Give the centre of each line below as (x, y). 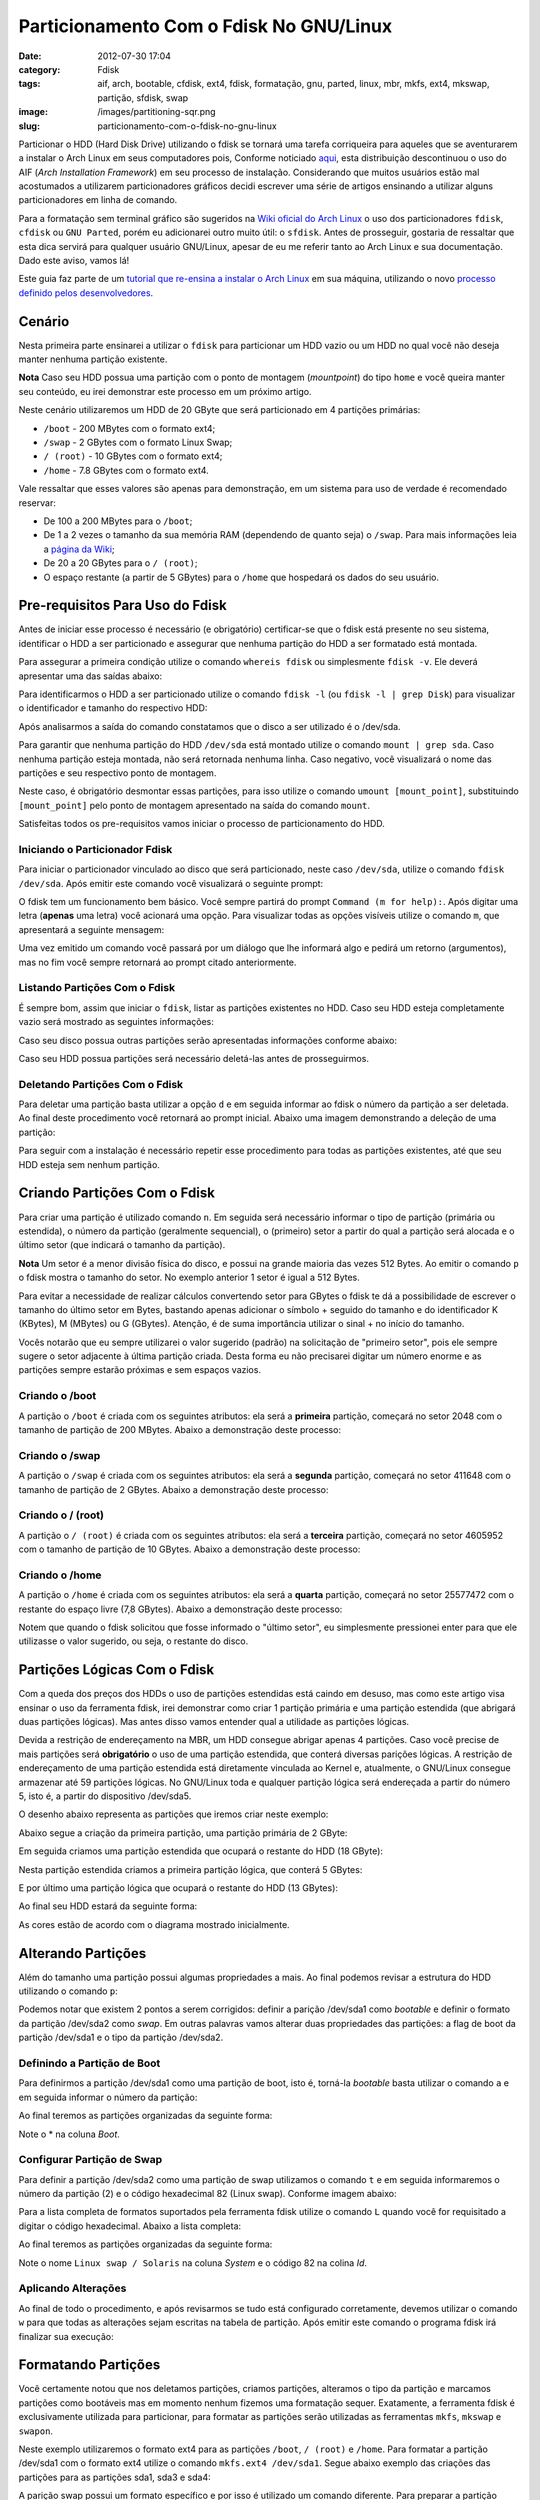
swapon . (36, 2431)
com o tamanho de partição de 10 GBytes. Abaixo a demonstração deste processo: (189, 1549)
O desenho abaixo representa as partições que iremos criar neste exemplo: (173, 1814)
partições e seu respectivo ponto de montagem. (117, 772)
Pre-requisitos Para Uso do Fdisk (122, 605)
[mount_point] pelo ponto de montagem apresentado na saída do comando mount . (194, 805)
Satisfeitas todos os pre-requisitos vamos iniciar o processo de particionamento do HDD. (201, 824)
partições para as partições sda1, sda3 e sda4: (114, 2477)
